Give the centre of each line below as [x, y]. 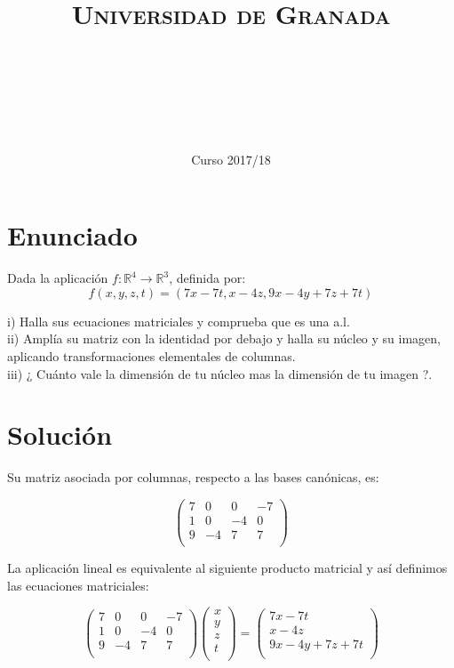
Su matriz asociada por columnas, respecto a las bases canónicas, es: [193, 477]
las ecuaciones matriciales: [78, 585]
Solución [60, 435]
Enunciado [72, 235]
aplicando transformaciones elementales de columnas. [151, 356]
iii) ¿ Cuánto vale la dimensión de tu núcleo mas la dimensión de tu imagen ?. [220, 373]
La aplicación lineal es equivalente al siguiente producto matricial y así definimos [227, 568]
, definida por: [207, 278]
